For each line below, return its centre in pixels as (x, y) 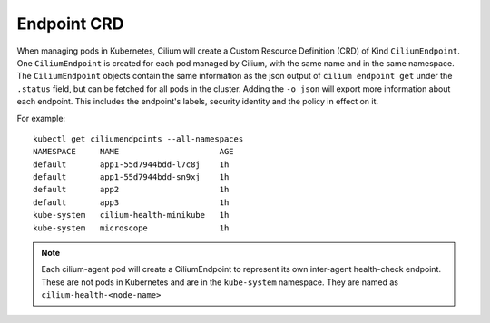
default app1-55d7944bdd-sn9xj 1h (131, 177)
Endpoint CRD (70, 24)
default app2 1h (131, 190)
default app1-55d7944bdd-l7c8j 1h (131, 164)
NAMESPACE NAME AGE (134, 152)
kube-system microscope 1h (131, 228)
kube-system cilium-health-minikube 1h (131, 215)
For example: (41, 118)
